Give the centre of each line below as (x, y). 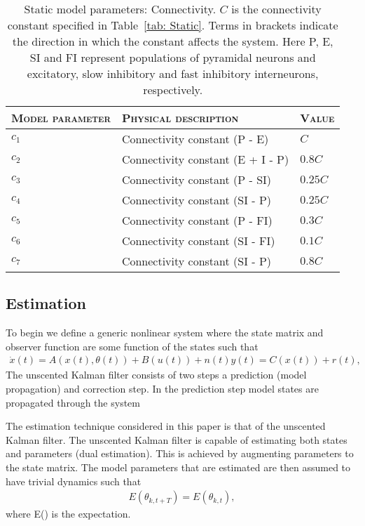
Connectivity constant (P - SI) (197, 179)
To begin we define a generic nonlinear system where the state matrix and (165, 333)
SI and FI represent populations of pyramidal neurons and (173, 57)
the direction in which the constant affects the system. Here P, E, (173, 41)
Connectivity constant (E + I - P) (205, 159)
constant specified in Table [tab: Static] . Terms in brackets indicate (173, 25)
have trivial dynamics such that (74, 481)
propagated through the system (73, 402)
